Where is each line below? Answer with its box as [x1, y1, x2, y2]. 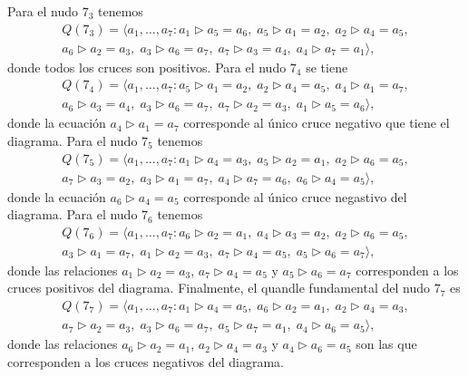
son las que [356, 334, 417, 353]
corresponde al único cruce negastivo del [183, 187, 407, 206]
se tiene [306, 57, 348, 76]
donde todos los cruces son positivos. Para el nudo [7, 57, 287, 76]
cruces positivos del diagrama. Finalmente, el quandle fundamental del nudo [7, 278, 431, 297]
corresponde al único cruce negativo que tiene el [183, 113, 450, 132]
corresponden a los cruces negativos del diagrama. [7, 352, 284, 371]
